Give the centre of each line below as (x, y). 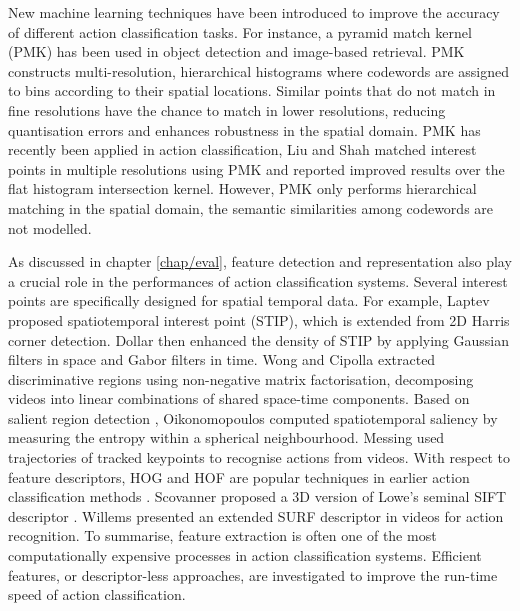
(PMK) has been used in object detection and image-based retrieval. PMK (236, 51)
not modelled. (50, 227)
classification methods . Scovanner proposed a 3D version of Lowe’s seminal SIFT (257, 496)
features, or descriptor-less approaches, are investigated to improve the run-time (253, 574)
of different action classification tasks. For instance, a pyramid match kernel (240, 31)
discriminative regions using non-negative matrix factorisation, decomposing (241, 378)
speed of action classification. (97, 594)
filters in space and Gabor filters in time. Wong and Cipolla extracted (222, 359)
